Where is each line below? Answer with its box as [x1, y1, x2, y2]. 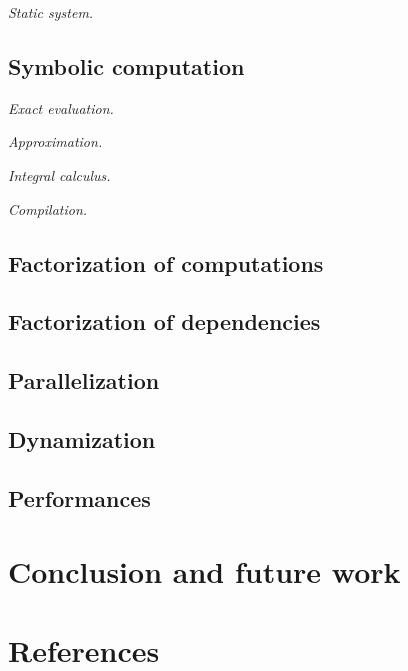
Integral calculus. [8, 164, 111, 185]
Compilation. [8, 198, 88, 219]
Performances [8, 482, 151, 513]
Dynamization [8, 423, 156, 454]
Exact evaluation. [8, 97, 114, 118]
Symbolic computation [8, 50, 245, 81]
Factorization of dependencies [8, 306, 321, 337]
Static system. [8, 2, 94, 22]
